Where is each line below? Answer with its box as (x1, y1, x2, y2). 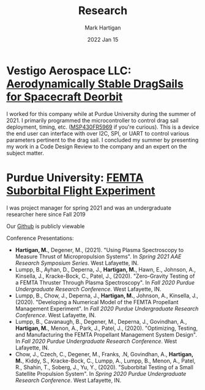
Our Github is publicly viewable (6, 222, 85, 230)
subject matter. (6, 149, 45, 156)
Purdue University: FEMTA (6, 170, 144, 185)
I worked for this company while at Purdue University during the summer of (6, 110, 196, 117)
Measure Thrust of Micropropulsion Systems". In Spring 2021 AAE (15, 253, 182, 260)
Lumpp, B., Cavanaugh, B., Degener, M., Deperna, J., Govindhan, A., (15, 318, 187, 325)
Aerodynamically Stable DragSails (6, 77, 184, 91)
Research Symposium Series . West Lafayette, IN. (15, 259, 139, 267)
